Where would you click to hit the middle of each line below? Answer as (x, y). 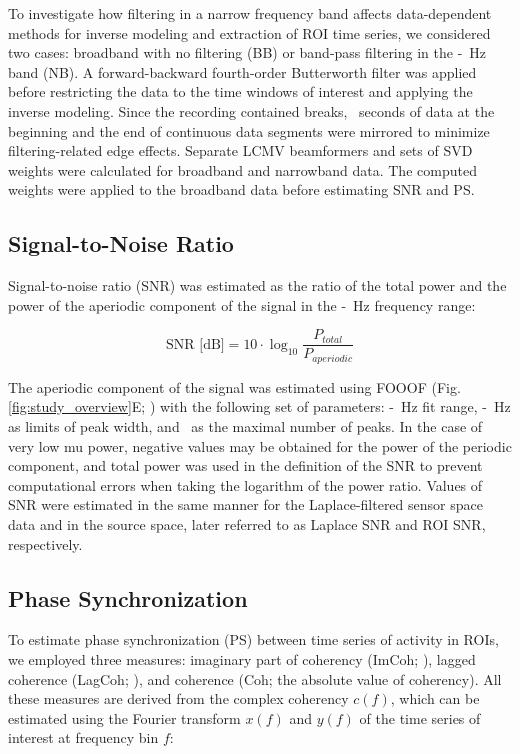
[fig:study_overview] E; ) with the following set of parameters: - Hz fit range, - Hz (259, 406)
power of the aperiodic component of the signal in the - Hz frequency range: (242, 304)
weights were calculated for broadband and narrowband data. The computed (242, 169)
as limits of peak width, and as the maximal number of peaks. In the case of (245, 426)
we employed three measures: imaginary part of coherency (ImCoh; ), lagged (242, 658)
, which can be (435, 698)
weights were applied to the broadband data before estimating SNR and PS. (241, 189)
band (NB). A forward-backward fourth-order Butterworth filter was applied (242, 71)
